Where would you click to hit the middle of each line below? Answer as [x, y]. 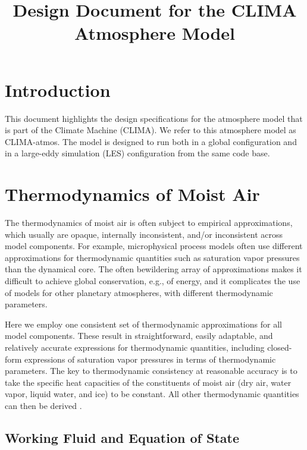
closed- [280, 347]
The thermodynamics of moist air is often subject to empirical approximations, [149, 222]
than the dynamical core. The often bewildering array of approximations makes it [153, 269]
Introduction [58, 89]
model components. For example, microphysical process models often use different [154, 246]
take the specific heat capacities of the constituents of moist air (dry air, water [148, 382]
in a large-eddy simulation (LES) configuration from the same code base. [137, 153]
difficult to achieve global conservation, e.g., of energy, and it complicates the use [153, 280]
